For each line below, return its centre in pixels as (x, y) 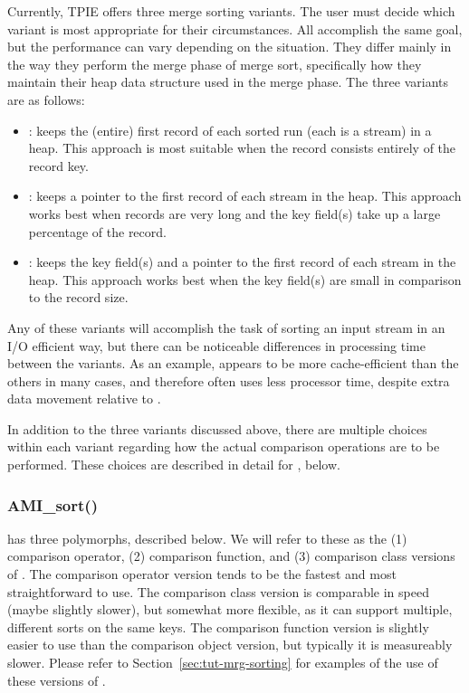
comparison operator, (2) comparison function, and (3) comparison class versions (231, 556)
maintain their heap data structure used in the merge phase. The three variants (228, 82)
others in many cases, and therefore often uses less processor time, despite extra (229, 380)
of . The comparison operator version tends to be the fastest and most (202, 574)
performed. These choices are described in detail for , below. (174, 465)
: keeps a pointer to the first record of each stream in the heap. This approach (245, 196)
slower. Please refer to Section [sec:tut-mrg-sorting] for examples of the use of (223, 663)
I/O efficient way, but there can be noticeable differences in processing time (216, 345)
